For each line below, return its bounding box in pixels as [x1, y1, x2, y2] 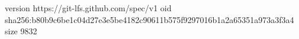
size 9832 [5, 25, 37, 37]
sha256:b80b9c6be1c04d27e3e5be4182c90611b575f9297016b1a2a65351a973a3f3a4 [5, 13, 294, 25]
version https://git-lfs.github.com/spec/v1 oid [5, 2, 172, 14]
